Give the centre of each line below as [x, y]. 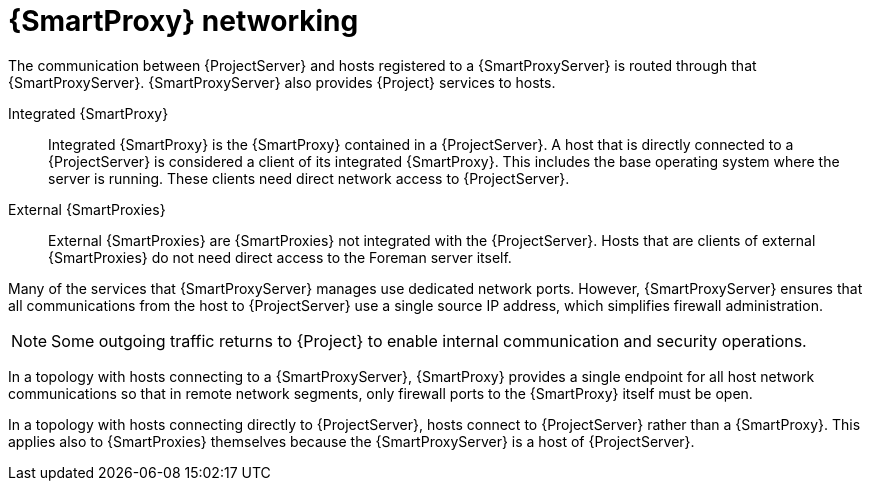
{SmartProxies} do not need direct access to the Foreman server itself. [280, 257]
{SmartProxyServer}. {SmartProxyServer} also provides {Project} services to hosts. [282, 82]
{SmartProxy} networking [183, 21]
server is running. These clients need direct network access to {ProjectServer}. [309, 178]
